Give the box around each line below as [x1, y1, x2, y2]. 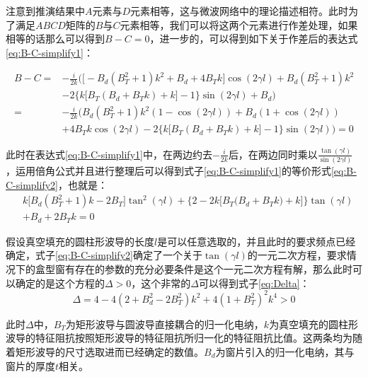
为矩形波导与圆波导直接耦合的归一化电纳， [65, 316, 264, 331]
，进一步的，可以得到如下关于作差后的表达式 [149, 31, 358, 46]
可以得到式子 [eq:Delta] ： [199, 275, 310, 290]
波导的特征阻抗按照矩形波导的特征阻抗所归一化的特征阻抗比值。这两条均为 [6, 330, 352, 345]
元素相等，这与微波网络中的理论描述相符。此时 [130, 4, 349, 18]
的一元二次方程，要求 [247, 248, 347, 262]
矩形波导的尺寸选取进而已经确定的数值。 [15, 344, 204, 359]
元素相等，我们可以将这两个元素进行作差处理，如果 [120, 17, 358, 32]
